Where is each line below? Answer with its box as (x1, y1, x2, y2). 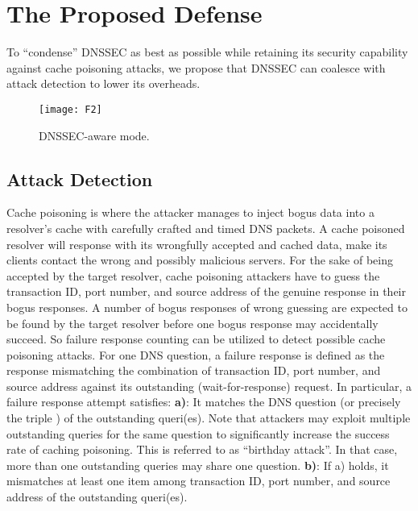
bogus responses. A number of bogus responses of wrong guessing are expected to (6, 298, 408, 315)
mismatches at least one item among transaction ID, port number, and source (6, 472, 391, 489)
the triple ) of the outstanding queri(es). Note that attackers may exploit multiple (6, 409, 411, 426)
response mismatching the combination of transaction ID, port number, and (6, 362, 381, 379)
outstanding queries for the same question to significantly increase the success (6, 425, 390, 442)
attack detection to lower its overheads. (6, 75, 201, 92)
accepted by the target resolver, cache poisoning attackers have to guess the (6, 267, 380, 284)
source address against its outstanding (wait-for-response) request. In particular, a (6, 377, 412, 394)
